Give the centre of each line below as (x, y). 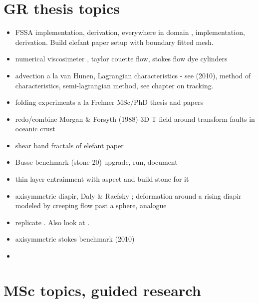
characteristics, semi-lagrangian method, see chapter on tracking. (114, 85)
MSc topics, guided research (102, 290)
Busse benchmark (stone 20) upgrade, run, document (96, 162)
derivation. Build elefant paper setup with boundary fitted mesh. (114, 42)
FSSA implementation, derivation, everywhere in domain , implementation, (130, 32)
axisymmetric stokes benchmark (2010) (75, 239)
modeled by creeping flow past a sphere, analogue (91, 205)
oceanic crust (35, 129)
